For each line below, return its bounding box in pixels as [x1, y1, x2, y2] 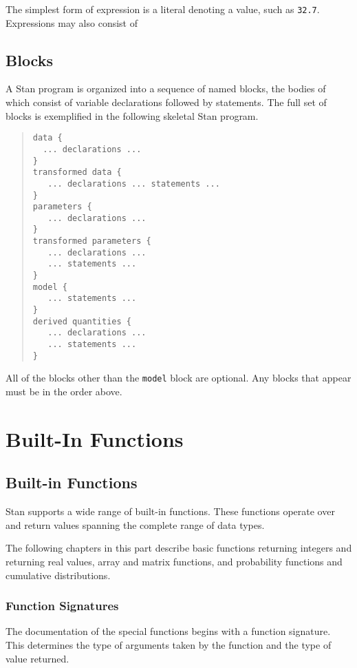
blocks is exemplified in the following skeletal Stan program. [6, 108, 259, 123]
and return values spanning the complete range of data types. [6, 517, 265, 532]
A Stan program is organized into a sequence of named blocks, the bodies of [6, 81, 326, 96]
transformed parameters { [32, 236, 151, 247]
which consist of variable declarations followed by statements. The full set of [6, 95, 327, 109]
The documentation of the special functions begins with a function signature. [6, 624, 331, 638]
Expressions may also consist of [6, 15, 138, 30]
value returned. [6, 651, 69, 665]
